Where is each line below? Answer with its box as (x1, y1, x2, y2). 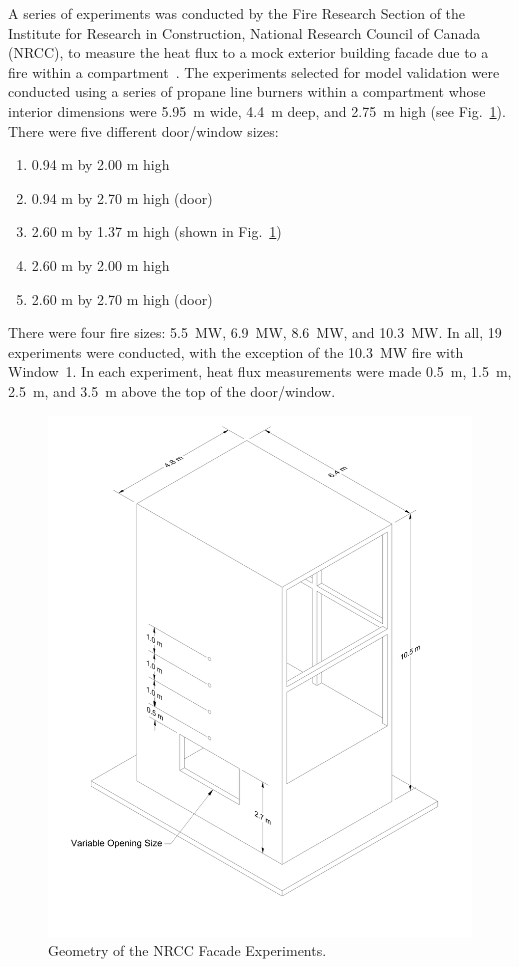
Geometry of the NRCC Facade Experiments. (48, 940, 327, 961)
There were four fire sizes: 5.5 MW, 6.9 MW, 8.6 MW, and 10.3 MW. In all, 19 (8, 322, 502, 343)
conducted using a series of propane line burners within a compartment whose (8, 81, 486, 102)
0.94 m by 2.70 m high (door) (31, 187, 213, 208)
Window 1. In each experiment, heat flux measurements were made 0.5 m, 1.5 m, (8, 361, 512, 382)
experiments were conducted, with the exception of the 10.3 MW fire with (8, 341, 464, 362)
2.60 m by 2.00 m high (31, 254, 170, 275)
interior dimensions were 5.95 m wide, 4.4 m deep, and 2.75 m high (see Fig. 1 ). (8, 100, 506, 121)
